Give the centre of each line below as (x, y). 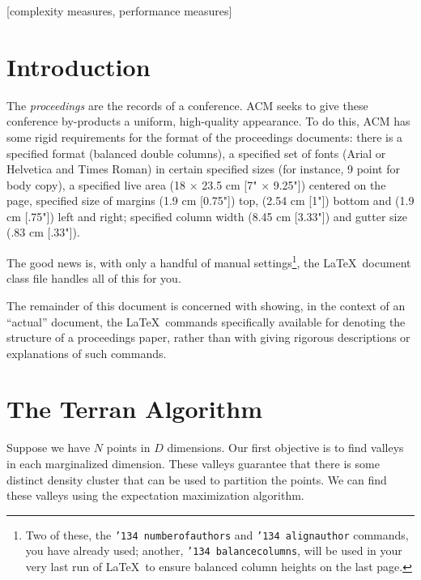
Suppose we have (49, 448)
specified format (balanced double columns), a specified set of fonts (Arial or (196, 153)
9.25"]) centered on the (330, 184)
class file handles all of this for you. (94, 278)
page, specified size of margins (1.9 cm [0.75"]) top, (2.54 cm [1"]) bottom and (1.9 (210, 200)
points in (128, 448)
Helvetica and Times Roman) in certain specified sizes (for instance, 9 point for (203, 169)
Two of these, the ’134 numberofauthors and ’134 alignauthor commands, (217, 534)
